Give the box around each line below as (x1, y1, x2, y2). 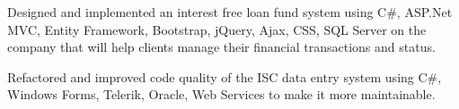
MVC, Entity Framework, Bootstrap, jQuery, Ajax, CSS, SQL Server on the (7, 20, 427, 38)
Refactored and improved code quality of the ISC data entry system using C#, (7, 67, 442, 86)
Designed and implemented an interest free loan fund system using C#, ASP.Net (7, 3, 453, 21)
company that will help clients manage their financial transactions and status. (7, 38, 436, 56)
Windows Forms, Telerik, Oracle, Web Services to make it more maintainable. (7, 85, 436, 104)
